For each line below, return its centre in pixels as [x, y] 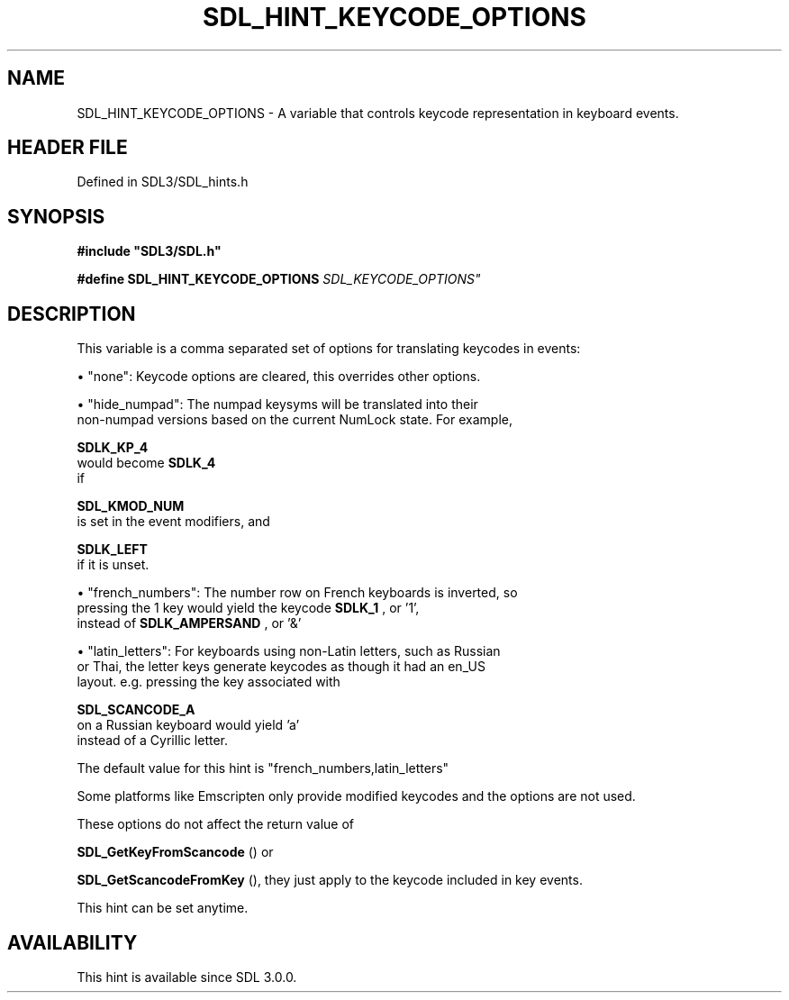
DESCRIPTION [72, 314]
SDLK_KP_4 [113, 448]
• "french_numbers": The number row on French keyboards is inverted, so [297, 593]
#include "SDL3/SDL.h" [149, 251]
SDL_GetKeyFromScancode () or [175, 852]
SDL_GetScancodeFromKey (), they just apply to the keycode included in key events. [330, 880]
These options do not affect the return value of [216, 824]
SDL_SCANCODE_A [136, 710]
